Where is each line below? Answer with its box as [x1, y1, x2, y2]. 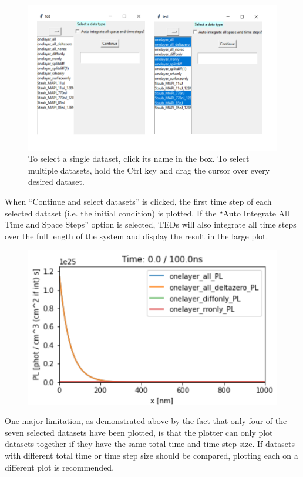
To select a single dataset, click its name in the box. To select [28, 152, 250, 165]
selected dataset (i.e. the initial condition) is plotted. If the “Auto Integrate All [5, 206, 289, 219]
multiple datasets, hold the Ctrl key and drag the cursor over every [28, 164, 270, 176]
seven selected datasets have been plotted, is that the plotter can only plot [5, 426, 273, 438]
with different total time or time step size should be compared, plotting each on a [5, 449, 298, 461]
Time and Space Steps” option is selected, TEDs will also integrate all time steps [5, 218, 297, 231]
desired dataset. [28, 175, 85, 188]
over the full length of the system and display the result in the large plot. [5, 229, 268, 242]
